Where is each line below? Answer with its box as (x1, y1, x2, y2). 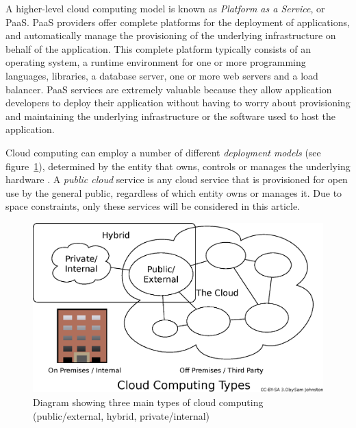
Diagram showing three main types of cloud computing (33, 394, 264, 409)
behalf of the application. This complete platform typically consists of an (5, 41, 311, 56)
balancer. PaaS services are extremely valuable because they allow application (5, 82, 332, 96)
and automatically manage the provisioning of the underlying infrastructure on (5, 28, 336, 43)
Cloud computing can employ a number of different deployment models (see (5, 145, 321, 159)
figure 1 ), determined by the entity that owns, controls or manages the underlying (5, 158, 351, 173)
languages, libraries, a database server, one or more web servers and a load (5, 68, 318, 82)
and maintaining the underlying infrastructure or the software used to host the (5, 108, 336, 123)
